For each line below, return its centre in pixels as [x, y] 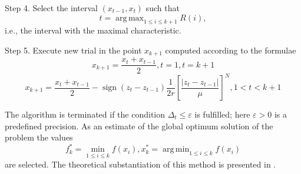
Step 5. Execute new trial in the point [73, 50]
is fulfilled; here [222, 114]
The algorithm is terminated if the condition [85, 114]
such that [163, 8]
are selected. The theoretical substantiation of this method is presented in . [140, 164]
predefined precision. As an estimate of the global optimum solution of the [139, 126]
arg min [176, 150]
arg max [130, 18]
